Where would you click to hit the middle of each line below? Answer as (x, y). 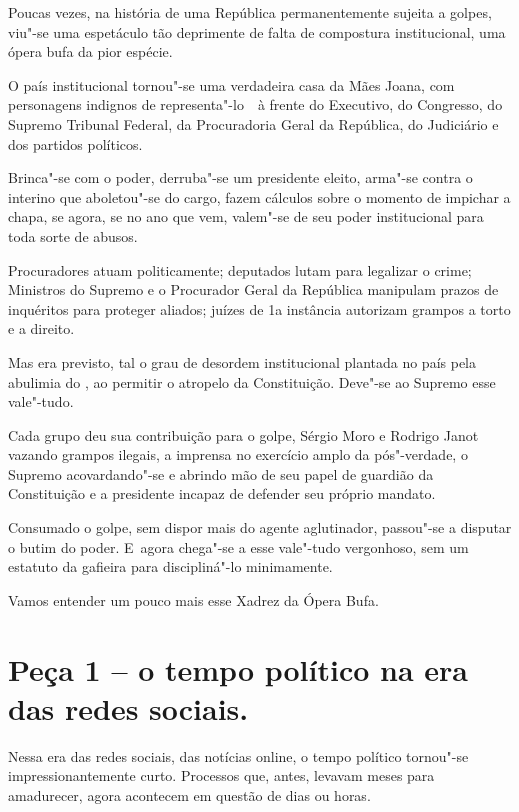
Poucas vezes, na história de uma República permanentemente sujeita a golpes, (250, 12)
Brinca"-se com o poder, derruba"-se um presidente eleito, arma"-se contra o (240, 177)
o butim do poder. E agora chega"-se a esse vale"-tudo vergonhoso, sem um (238, 546)
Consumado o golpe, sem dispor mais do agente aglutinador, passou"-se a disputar (260, 527)
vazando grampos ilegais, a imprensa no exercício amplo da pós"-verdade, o (238, 454)
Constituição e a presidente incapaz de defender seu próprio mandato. (222, 493)
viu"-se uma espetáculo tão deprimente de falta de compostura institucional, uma (257, 31)
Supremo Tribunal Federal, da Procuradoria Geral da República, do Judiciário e (253, 123)
